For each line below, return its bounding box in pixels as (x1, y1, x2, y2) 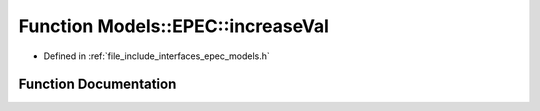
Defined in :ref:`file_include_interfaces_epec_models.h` (43, 50, 270, 62)
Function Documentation (18, 76, 177, 93)
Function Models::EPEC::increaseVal (18, 15, 330, 37)
